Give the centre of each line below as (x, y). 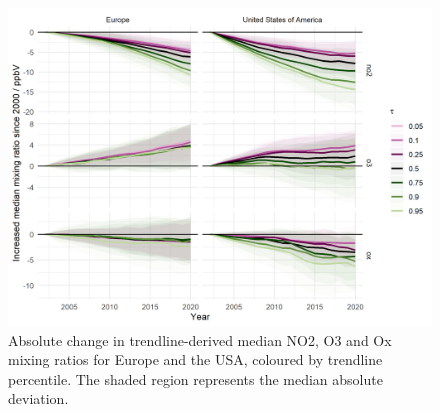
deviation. (38, 398)
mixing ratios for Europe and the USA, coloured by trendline (195, 359)
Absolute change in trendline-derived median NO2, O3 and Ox (200, 339)
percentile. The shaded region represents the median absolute (195, 378)
